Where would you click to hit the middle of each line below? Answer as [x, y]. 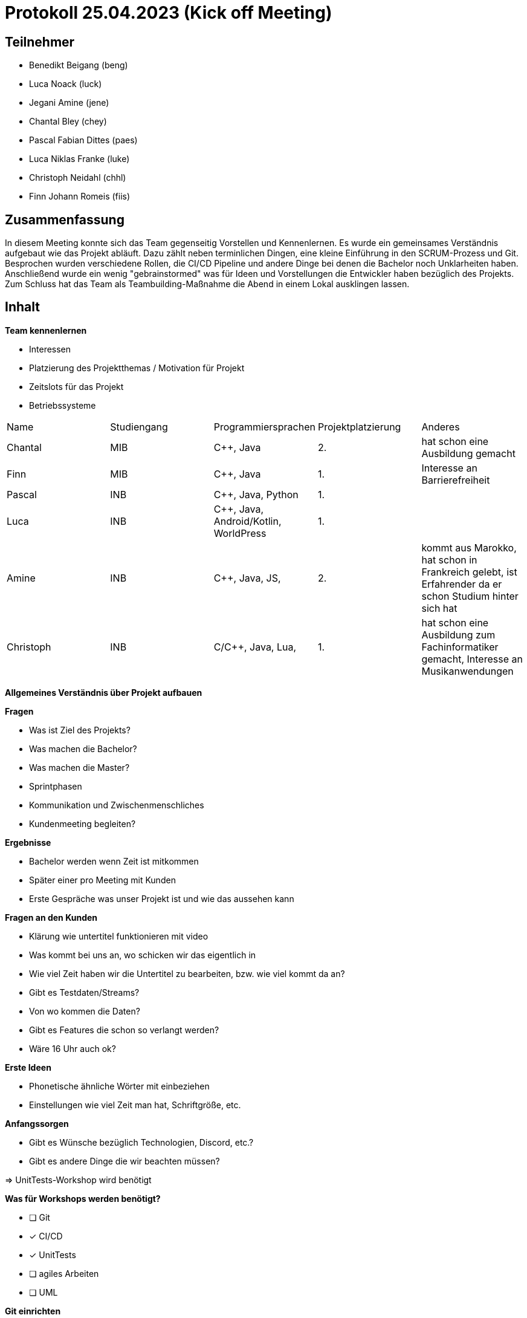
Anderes [441, 427]
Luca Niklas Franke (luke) [79, 159]
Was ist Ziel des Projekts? [80, 730]
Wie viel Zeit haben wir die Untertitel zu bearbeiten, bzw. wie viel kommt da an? [187, 973]
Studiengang [139, 427]
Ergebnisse [28, 842]
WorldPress [240, 533]
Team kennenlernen [46, 330]
